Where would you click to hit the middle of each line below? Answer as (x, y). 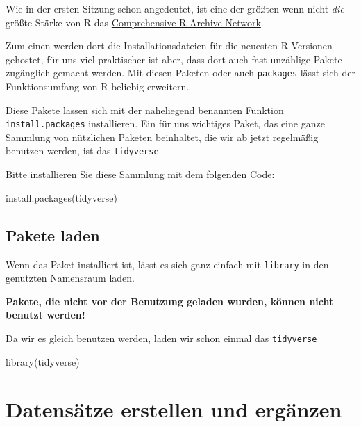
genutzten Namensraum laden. (70, 278)
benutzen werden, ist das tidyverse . (84, 151)
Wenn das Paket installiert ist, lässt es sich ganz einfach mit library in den (167, 264)
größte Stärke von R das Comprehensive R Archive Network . (135, 22)
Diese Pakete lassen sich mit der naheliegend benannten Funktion (145, 110)
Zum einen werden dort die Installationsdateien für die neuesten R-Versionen (169, 46)
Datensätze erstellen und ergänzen (174, 409)
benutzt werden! (45, 315)
